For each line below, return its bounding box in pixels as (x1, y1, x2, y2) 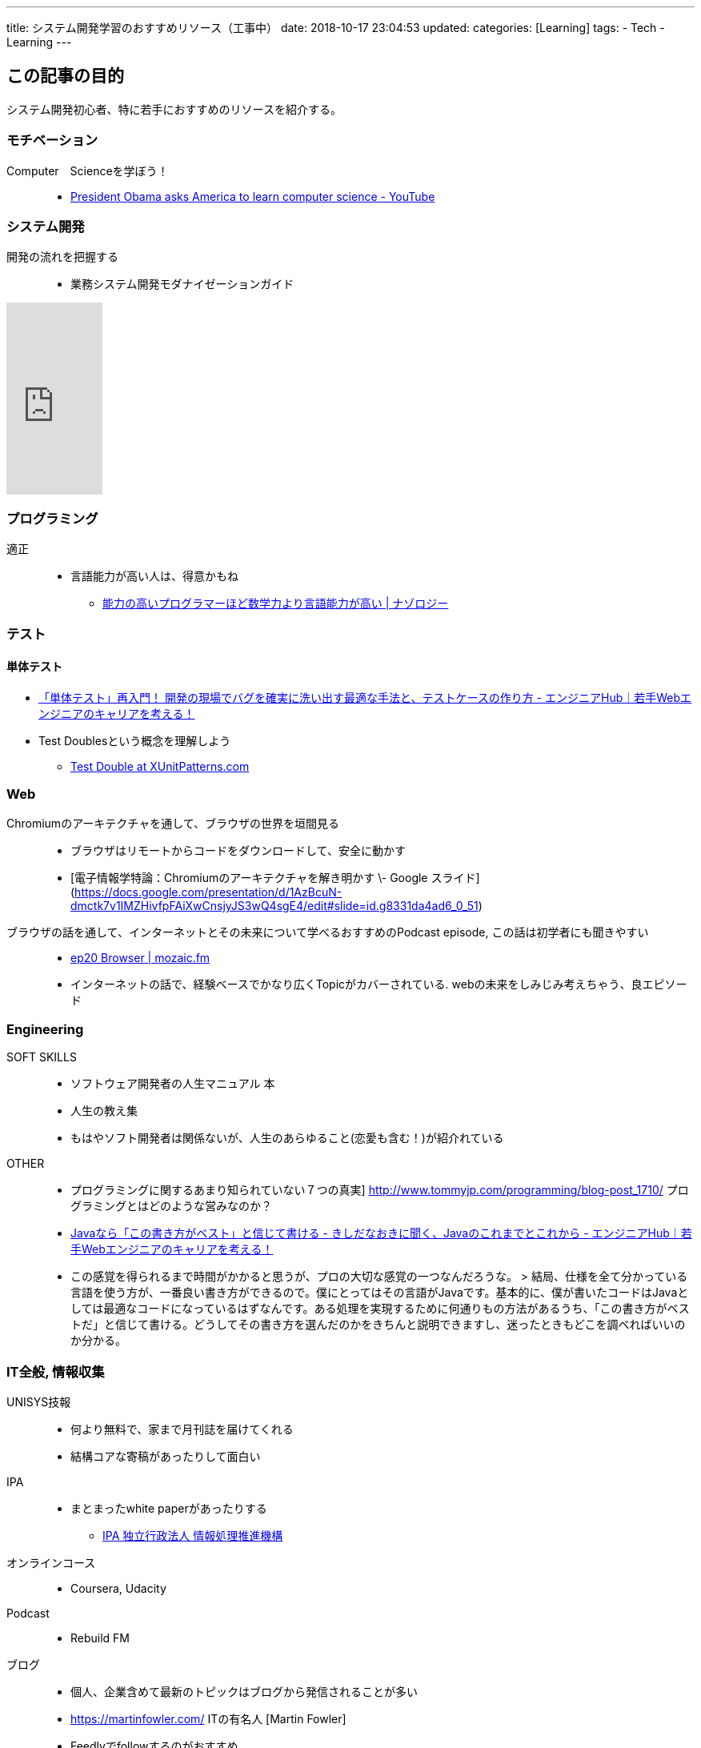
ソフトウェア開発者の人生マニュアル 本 (70, 1076, 275, 1091)
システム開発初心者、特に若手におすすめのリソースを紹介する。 (6, 102, 342, 116)
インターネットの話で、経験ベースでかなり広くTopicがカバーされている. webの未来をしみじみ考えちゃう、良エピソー (70, 977, 687, 992)
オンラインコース (6, 1555, 96, 1570)
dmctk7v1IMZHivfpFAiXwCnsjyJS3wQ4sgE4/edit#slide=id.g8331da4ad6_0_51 (70, 899, 479, 913)
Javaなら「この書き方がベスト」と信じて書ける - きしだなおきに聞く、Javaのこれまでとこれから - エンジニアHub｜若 (70, 1226, 692, 1241)
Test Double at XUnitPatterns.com (70, 759, 250, 773)
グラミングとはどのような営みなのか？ (70, 1199, 272, 1213)
